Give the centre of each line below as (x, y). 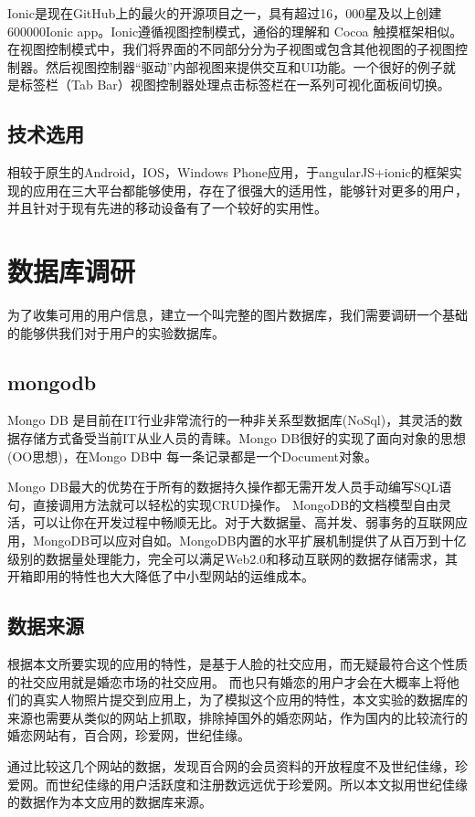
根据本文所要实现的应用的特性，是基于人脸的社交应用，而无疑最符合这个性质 (237, 664)
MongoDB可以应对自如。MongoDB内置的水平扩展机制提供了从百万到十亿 (249, 541)
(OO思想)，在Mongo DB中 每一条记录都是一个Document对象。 (193, 456)
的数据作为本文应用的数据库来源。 (110, 802)
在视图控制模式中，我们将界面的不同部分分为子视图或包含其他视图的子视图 (231, 49)
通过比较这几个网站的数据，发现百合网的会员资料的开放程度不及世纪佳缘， (231, 765)
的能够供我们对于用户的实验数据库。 (116, 332)
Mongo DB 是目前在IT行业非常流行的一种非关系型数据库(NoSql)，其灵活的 (229, 420)
